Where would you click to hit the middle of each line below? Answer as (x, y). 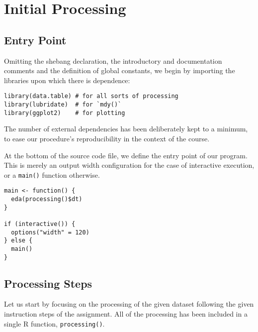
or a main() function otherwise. (52, 174)
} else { (18, 241)
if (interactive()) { (40, 224)
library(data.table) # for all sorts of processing (91, 96)
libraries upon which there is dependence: (67, 80)
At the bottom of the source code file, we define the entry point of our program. (126, 155)
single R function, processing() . (54, 323)
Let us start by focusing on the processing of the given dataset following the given (129, 304)
